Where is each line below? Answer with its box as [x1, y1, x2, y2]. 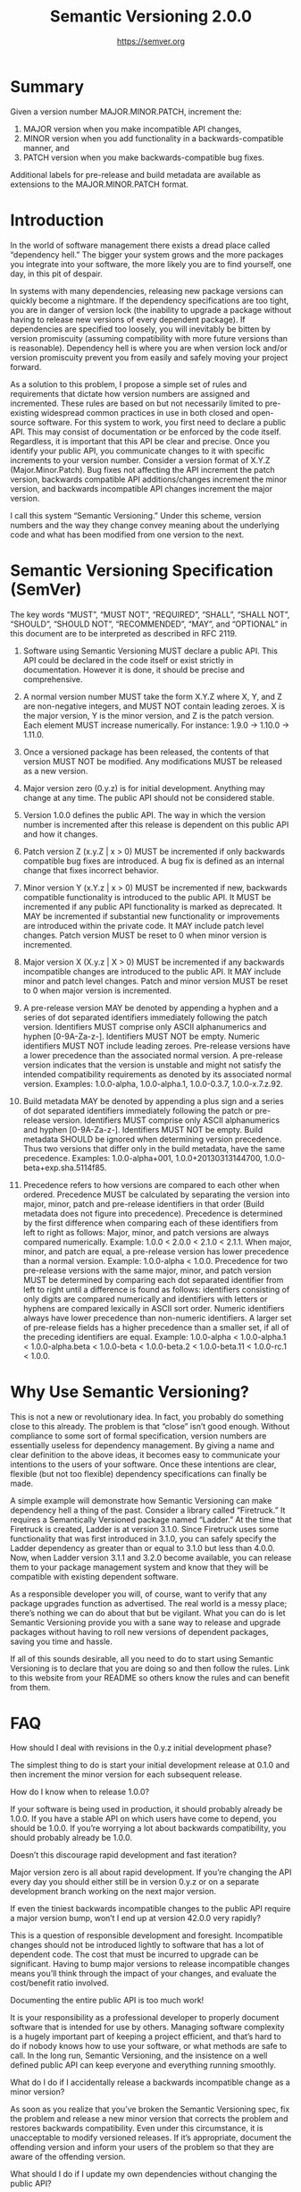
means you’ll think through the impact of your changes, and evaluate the [10, 1969, 277, 1979]
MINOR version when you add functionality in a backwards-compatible [22, 132, 284, 144]
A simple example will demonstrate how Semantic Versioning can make [10, 1495, 272, 1505]
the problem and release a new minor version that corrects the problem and [10, 2113, 288, 2124]
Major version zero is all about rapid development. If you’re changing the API [10, 1867, 292, 1878]
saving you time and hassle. [10, 1636, 113, 1647]
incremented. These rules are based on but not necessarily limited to [10, 398, 263, 409]
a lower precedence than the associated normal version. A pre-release [22, 1050, 284, 1060]
